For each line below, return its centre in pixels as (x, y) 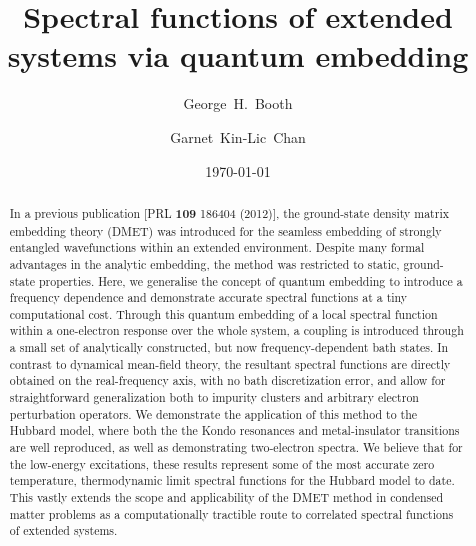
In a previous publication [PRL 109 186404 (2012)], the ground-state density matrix (229, 213)
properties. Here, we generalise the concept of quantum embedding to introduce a (250, 280)
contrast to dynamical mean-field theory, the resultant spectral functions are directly (230, 363)
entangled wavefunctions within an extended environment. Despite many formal (217, 247)
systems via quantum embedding (238, 55)
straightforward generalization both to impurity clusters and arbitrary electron (214, 397)
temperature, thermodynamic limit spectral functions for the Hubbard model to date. (232, 480)
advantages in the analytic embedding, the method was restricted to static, (204, 263)
